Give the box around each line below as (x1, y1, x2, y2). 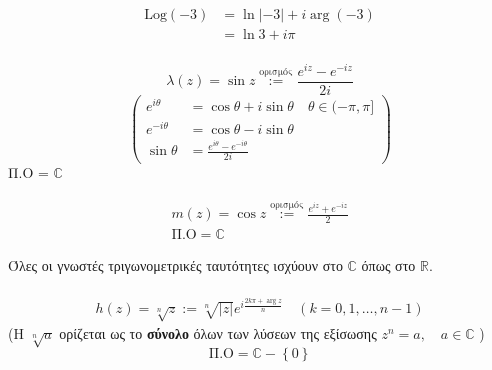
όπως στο (361, 255, 416, 276)
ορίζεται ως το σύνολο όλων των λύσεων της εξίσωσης (59, 323, 377, 344)
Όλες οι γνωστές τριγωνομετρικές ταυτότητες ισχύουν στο (8, 255, 343, 276)
